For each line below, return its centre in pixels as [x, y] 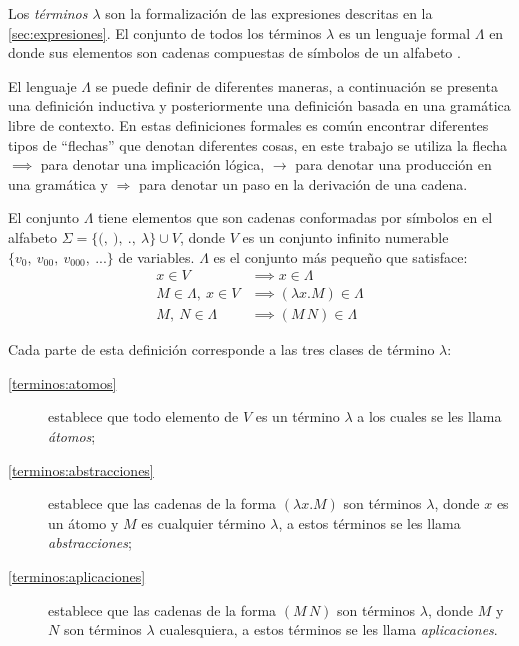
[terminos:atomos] [62, 382]
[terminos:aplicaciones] [77, 575]
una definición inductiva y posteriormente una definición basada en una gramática [259, 105]
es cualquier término [203, 522]
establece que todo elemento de [143, 416]
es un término [297, 416]
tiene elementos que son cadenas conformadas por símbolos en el [295, 217]
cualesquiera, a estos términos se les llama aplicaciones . [328, 629]
